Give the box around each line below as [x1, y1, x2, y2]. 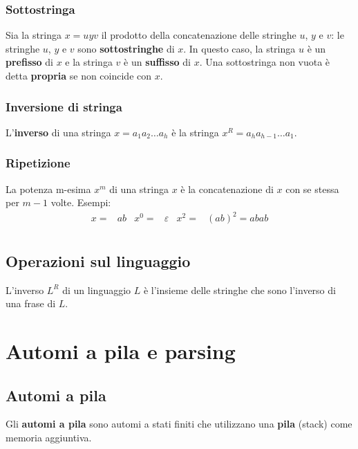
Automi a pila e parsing [6, 336, 236, 365]
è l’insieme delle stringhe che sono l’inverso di [143, 282, 336, 297]
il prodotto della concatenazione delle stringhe [101, 28, 296, 42]
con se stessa [285, 181, 339, 196]
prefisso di [6, 55, 54, 69]
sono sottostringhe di [77, 41, 175, 55]
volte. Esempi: [50, 195, 111, 210]
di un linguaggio [62, 282, 131, 297]
